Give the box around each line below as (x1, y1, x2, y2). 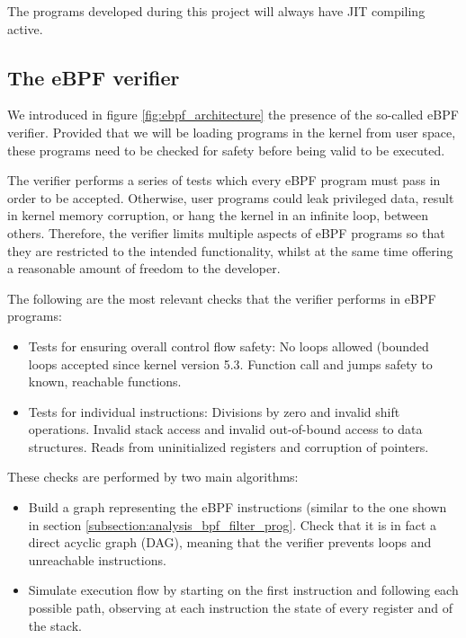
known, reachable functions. (28, 372, 182, 391)
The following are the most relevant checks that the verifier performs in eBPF (7, 288, 436, 307)
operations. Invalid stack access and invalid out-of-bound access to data (28, 420, 423, 439)
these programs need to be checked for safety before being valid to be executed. (7, 140, 445, 159)
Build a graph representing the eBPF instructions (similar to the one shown (28, 498, 447, 517)
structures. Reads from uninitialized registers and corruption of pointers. (28, 437, 429, 456)
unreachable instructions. (28, 550, 166, 569)
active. (7, 19, 43, 38)
